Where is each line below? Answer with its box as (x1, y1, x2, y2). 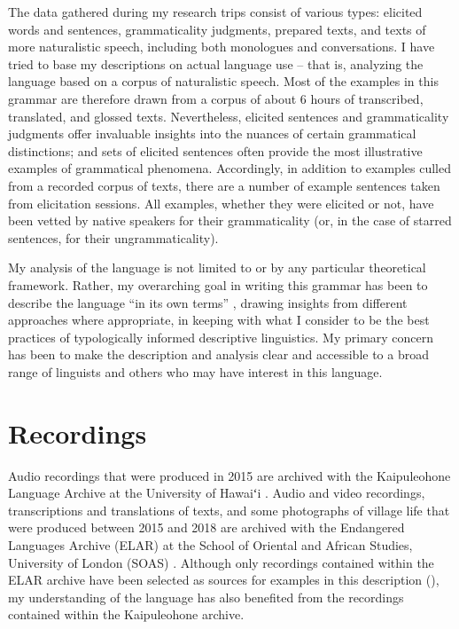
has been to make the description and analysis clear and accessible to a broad (8, 345, 429, 364)
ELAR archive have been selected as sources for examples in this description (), (8, 570, 440, 589)
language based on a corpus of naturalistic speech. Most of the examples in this (8, 72, 439, 90)
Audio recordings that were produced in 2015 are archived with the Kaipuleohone (8, 466, 451, 484)
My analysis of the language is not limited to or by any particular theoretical (8, 258, 426, 277)
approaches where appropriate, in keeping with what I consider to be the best (8, 311, 430, 329)
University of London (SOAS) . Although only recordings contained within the (8, 553, 434, 571)
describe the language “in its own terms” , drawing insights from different (8, 293, 408, 311)
